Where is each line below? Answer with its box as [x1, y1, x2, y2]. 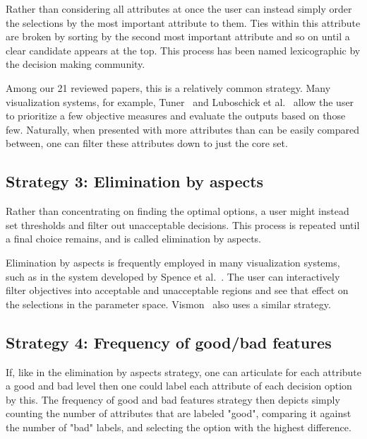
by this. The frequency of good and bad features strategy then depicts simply [6, 392, 340, 406]
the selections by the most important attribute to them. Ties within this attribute [6, 15, 361, 30]
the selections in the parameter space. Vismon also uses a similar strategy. [6, 296, 331, 311]
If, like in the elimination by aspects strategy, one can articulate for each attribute [6, 364, 361, 379]
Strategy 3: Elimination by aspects [6, 170, 264, 192]
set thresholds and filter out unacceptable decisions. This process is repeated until [6, 217, 360, 232]
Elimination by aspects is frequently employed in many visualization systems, [6, 254, 340, 269]
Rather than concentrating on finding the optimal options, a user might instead [6, 204, 349, 218]
